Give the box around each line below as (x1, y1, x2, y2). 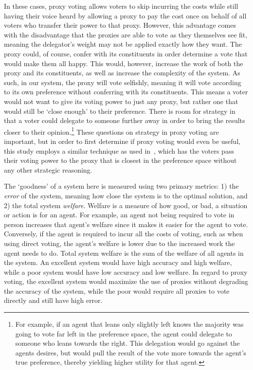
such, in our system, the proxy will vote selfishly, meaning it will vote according (4, 77, 241, 87)
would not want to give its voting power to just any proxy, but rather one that (4, 96, 238, 106)
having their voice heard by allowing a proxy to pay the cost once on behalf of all (4, 10, 247, 20)
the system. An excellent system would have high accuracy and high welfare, (4, 257, 232, 267)
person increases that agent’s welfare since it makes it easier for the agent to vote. (4, 219, 248, 229)
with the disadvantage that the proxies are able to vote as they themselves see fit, (4, 29, 248, 39)
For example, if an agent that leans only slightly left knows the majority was (15, 319, 244, 329)
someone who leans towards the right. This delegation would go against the (15, 338, 240, 348)
